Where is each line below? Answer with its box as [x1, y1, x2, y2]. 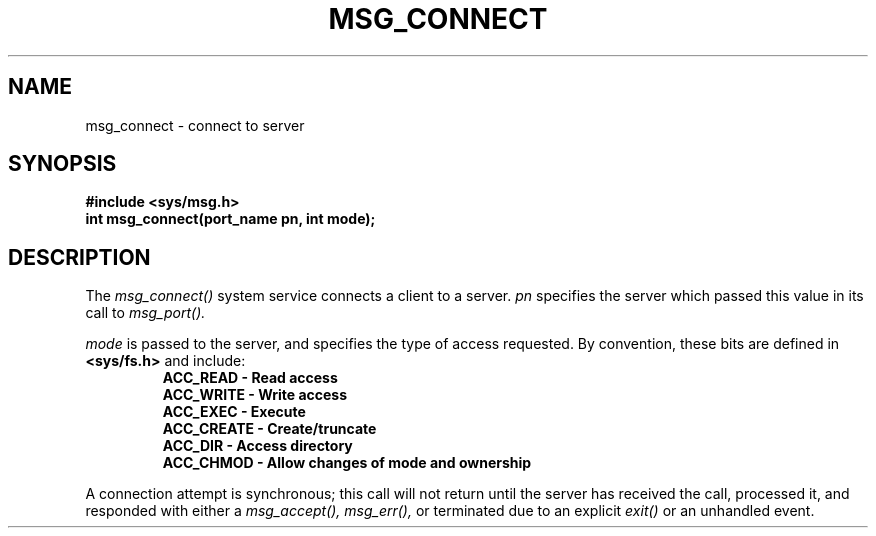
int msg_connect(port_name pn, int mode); [85, 210, 376, 228]
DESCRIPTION [8, 244, 151, 270]
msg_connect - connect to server [85, 116, 305, 134]
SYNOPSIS [8, 151, 117, 177]
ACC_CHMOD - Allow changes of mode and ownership [162, 454, 532, 472]
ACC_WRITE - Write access [162, 386, 348, 404]
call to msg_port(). [85, 304, 206, 322]
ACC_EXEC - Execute [162, 403, 306, 421]
